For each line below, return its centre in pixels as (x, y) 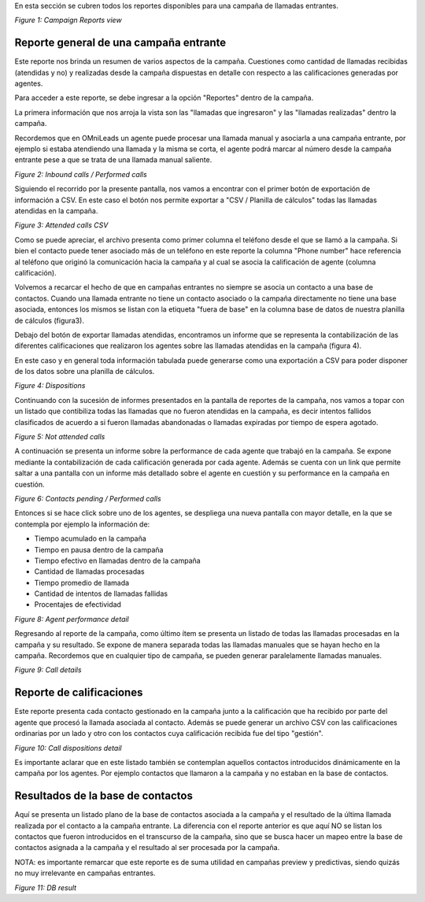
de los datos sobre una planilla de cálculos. (85, 372)
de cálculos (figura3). (49, 320)
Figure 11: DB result (46, 887)
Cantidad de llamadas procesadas (89, 571)
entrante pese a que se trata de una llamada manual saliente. (113, 160)
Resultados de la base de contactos (103, 796)
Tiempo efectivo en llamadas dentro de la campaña (117, 560)
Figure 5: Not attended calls (60, 437)
